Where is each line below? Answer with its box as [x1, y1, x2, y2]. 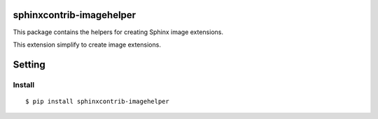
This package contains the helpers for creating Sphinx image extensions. [13, 28, 224, 36]
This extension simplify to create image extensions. [13, 40, 161, 49]
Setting [13, 58, 45, 70]
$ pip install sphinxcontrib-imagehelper [25, 97, 169, 105]
